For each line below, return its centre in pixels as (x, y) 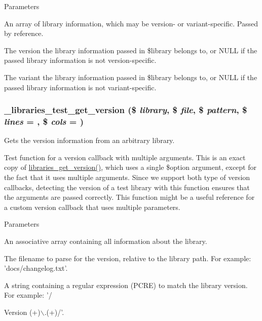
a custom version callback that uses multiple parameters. (92, 207)
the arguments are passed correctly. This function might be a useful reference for (129, 197)
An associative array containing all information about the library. (106, 241)
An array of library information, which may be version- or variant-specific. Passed (131, 23)
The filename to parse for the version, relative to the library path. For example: (128, 258)
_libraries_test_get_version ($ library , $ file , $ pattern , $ (126, 110)
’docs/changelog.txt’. (36, 268)
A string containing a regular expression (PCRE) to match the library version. (126, 285)
